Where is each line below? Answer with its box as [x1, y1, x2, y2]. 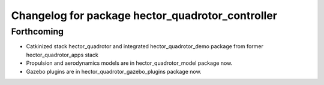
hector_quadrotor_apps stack [26, 51, 99, 58]
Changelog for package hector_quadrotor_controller [11, 9, 277, 22]
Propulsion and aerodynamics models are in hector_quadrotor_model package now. [26, 59, 233, 67]
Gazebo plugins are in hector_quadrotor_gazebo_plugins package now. [26, 68, 202, 75]
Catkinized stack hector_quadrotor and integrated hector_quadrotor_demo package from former [26, 43, 263, 50]
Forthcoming [11, 26, 64, 37]
